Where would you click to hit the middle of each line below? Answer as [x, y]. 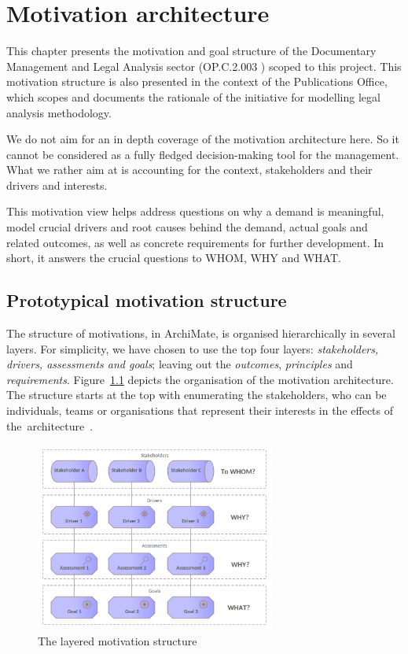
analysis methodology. [59, 112]
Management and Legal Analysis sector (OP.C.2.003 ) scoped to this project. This [204, 66]
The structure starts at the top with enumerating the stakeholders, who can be [197, 395]
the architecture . [50, 425]
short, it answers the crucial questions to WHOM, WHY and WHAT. [174, 258]
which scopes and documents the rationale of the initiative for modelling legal [193, 96]
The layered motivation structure [118, 640]
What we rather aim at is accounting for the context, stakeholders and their [189, 170]
